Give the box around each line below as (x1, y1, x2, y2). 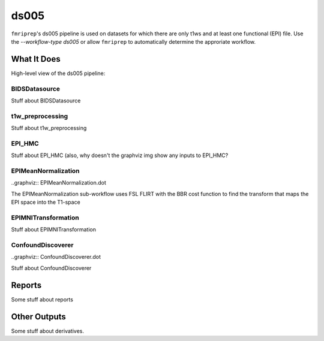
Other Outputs (11, 312, 66, 322)
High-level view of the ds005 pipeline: (11, 70, 106, 77)
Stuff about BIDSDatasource (11, 96, 81, 104)
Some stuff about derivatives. (11, 327, 84, 334)
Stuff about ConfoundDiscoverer (11, 264, 92, 271)
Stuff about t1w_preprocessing (11, 125, 87, 132)
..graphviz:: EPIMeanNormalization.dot (11, 179, 106, 186)
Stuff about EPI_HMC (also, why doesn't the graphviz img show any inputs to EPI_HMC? (11, 152, 229, 159)
